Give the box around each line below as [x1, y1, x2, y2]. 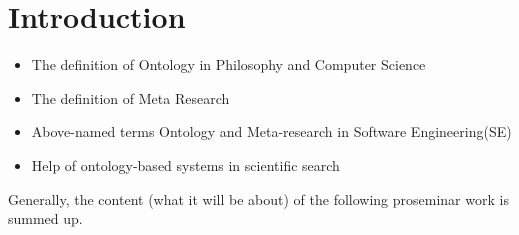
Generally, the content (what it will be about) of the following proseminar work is [8, 188, 509, 209]
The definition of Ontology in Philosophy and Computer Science [31, 54, 426, 75]
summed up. [8, 208, 83, 229]
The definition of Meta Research [31, 87, 230, 108]
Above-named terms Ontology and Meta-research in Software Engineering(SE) [31, 121, 512, 142]
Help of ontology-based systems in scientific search [31, 154, 340, 175]
